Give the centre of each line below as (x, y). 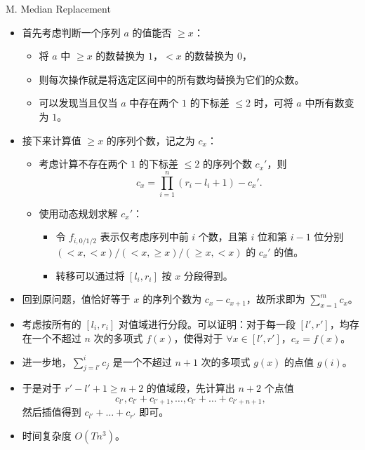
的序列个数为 (172, 299)
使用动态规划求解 (78, 213)
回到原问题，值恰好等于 (76, 299)
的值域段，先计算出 (191, 388)
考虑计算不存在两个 (83, 164)
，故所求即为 (276, 299)
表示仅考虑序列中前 (144, 237)
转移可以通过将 (90, 275)
